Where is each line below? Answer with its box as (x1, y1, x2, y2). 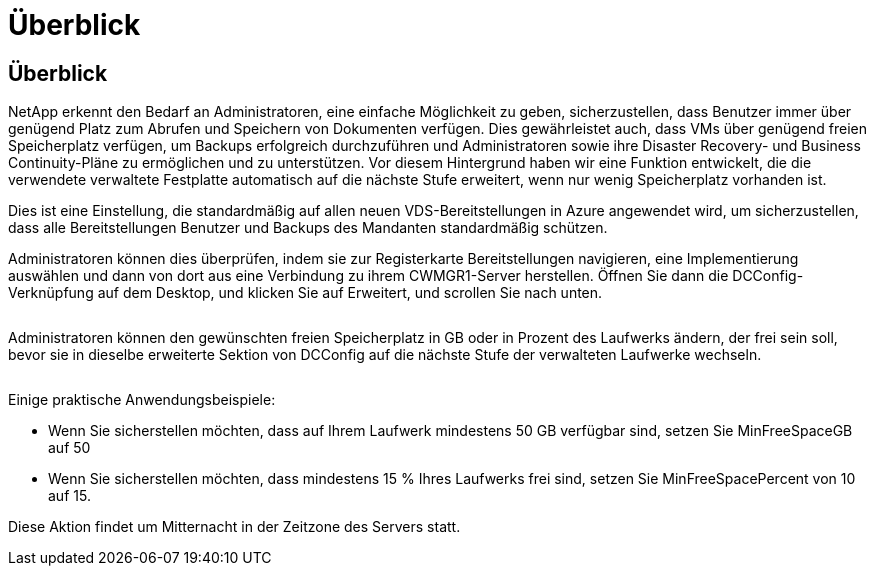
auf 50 (48, 439, 91, 457)
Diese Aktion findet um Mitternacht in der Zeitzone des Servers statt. (8, 518, 461, 536)
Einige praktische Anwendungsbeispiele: (8, 391, 276, 409)
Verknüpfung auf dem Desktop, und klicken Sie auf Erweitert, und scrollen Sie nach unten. (8, 284, 603, 302)
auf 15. (48, 487, 91, 505)
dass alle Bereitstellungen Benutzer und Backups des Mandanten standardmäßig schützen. (8, 219, 608, 237)
